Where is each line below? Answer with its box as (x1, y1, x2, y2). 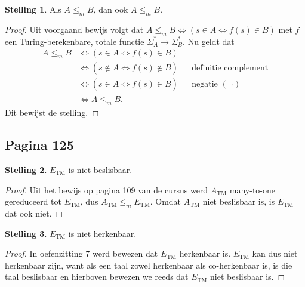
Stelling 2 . (5, 163, 47, 175)
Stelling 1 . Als (5, 3, 61, 15)
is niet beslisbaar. (68, 163, 133, 175)
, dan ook (93, 3, 128, 15)
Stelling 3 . (5, 227, 47, 239)
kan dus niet (252, 247, 298, 260)
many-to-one (229, 183, 276, 196)
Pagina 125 (5, 135, 74, 154)
